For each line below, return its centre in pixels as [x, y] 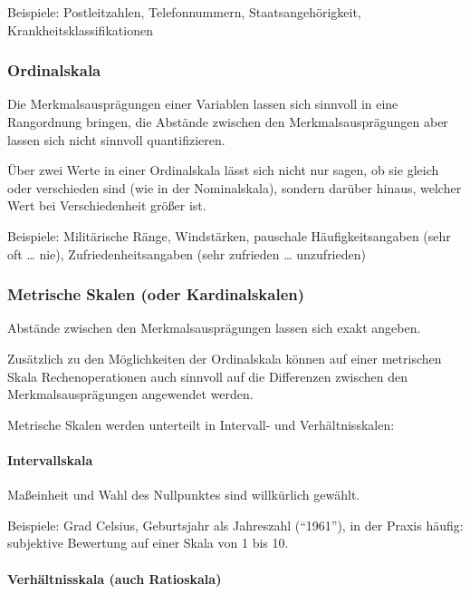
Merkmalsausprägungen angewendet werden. [130, 394]
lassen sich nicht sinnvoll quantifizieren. [116, 139]
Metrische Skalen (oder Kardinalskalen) [156, 294]
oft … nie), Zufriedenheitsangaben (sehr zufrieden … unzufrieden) [187, 253]
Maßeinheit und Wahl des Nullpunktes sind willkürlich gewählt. [184, 495]
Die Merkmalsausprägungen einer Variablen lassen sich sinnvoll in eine [203, 104]
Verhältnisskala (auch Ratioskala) [115, 578]
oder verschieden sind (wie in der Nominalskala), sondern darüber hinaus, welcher [235, 187]
